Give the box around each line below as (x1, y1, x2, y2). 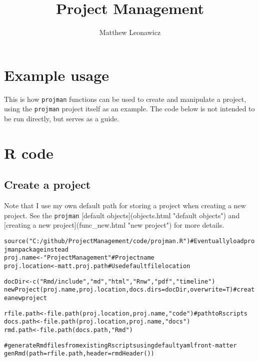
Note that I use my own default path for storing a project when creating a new (4, 200, 246, 211)
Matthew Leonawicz (99, 27, 161, 37)
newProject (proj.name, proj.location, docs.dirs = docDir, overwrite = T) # (4, 286, 237, 294)
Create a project (4, 177, 91, 192)
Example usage (4, 64, 109, 85)
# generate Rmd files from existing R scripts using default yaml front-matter (4, 342, 237, 349)
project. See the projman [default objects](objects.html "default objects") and (4, 210, 240, 220)
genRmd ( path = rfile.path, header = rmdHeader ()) (4, 350, 154, 358)
